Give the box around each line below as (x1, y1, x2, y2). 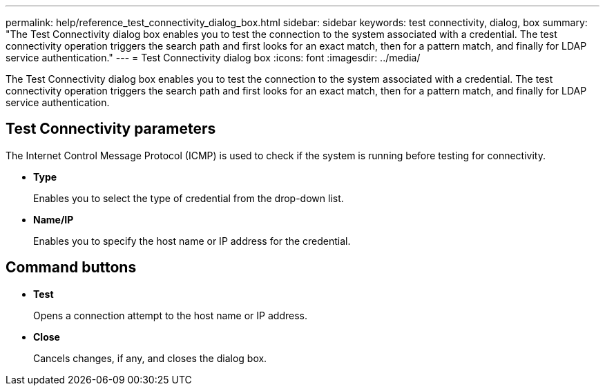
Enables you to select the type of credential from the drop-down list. (33, 192, 344, 204)
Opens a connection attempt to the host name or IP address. (33, 309, 307, 321)
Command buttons (6, 259, 137, 277)
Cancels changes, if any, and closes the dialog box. (33, 352, 267, 364)
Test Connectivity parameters (6, 120, 216, 138)
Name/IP (33, 213, 74, 225)
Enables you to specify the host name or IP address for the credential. (33, 234, 351, 247)
